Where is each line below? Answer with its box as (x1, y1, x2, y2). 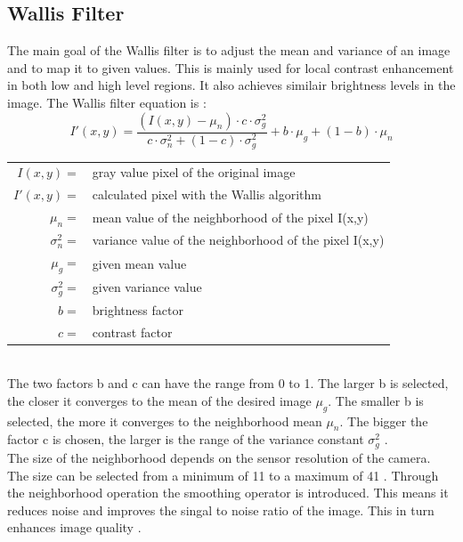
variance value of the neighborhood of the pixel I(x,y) (92, 231, 385, 249)
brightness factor (92, 300, 183, 319)
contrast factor (92, 322, 173, 341)
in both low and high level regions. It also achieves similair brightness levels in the (7, 76, 456, 94)
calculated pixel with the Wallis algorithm (92, 185, 321, 204)
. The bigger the (339, 411, 428, 430)
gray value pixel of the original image (92, 163, 296, 182)
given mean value (92, 254, 187, 272)
